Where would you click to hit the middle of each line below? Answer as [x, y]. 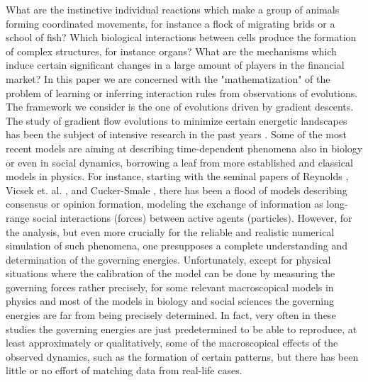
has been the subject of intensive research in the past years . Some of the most [176, 134]
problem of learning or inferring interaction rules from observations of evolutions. [182, 92]
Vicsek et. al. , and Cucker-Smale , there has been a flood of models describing [177, 190]
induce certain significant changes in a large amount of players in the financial [175, 65]
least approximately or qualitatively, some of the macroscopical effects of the [172, 343]
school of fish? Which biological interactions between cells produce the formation [181, 37]
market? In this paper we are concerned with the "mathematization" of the [168, 78]
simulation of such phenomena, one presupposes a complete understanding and [177, 246]
